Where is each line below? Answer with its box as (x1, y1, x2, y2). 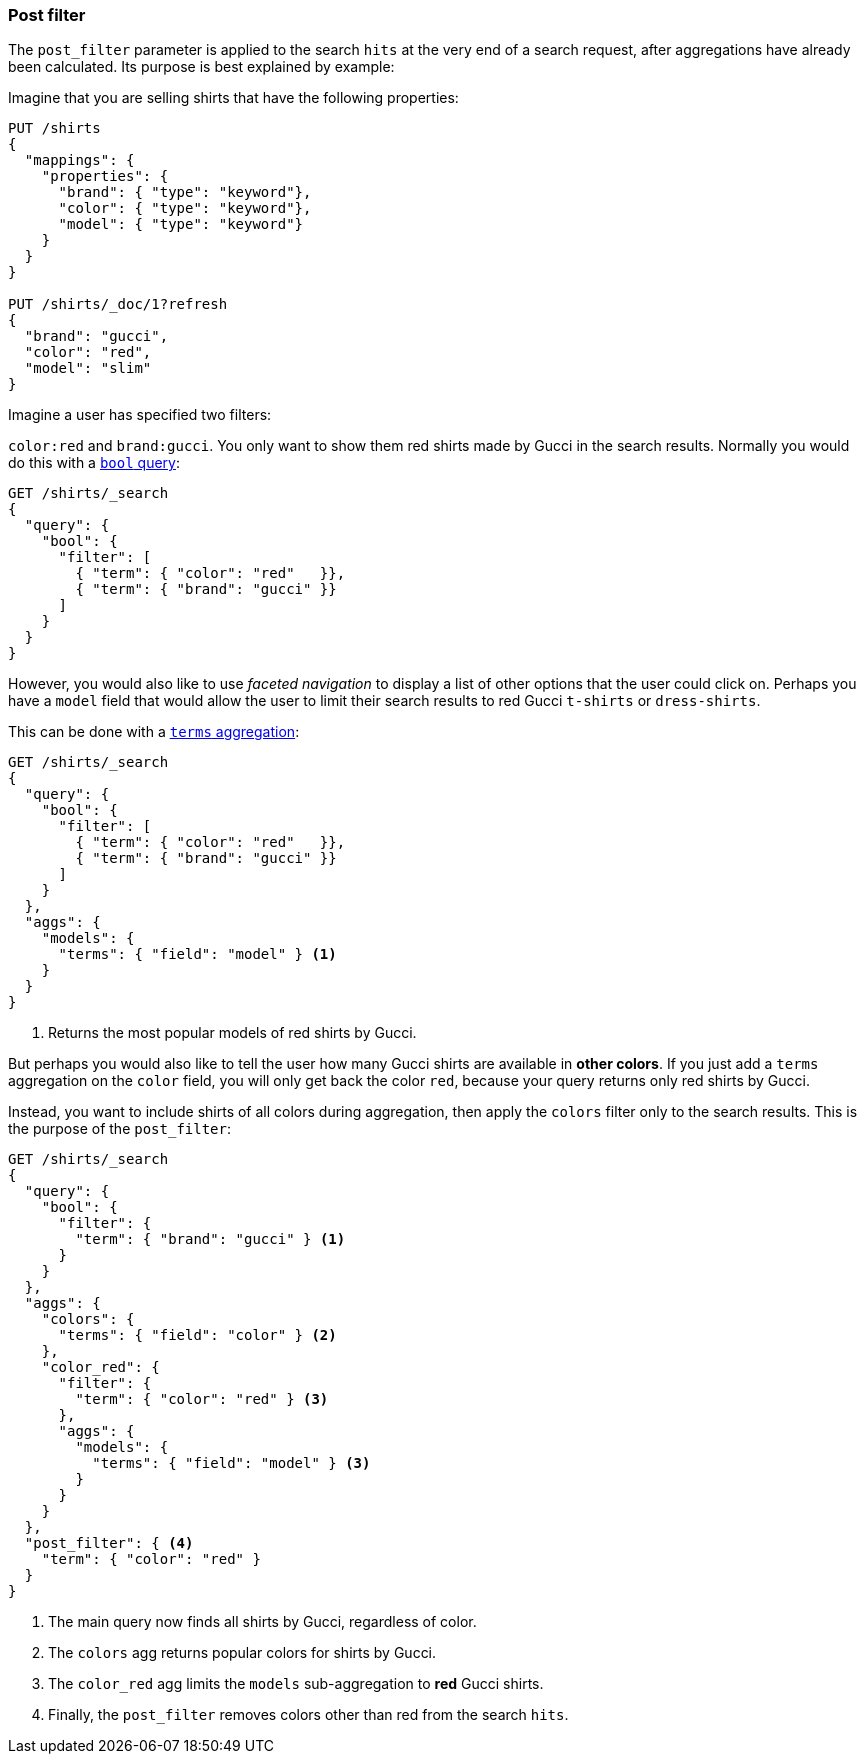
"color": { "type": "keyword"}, (58, 200, 312, 217)
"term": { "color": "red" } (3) (75, 1391, 329, 1408)
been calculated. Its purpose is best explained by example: (8, 58, 395, 76)
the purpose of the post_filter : (8, 1120, 231, 1138)
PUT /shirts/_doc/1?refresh (8, 296, 228, 313)
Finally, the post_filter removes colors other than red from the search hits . (48, 1706, 569, 1724)
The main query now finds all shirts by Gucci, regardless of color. (48, 1613, 477, 1631)
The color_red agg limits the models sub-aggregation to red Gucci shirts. (48, 1675, 544, 1693)
